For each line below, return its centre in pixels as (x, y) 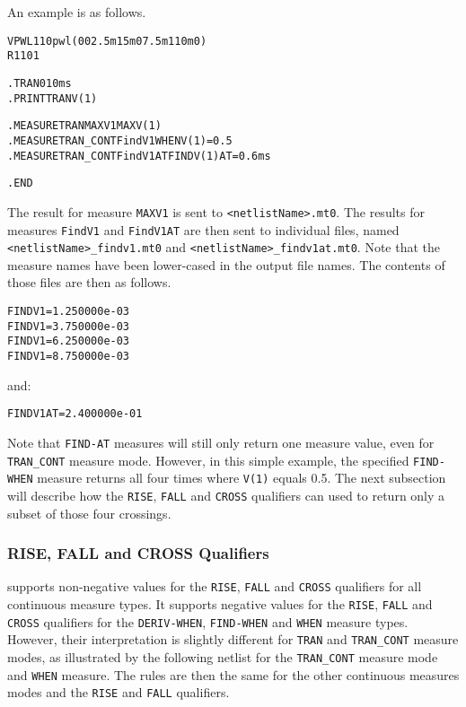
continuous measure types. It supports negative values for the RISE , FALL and (220, 603)
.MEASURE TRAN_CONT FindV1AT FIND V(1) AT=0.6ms (139, 156)
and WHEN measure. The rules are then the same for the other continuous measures (233, 674)
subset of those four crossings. (89, 513)
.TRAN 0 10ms (40, 83)
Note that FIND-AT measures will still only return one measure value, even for (221, 442)
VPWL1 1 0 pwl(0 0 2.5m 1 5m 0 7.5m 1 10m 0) (107, 41)
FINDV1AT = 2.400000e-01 (75, 414)
